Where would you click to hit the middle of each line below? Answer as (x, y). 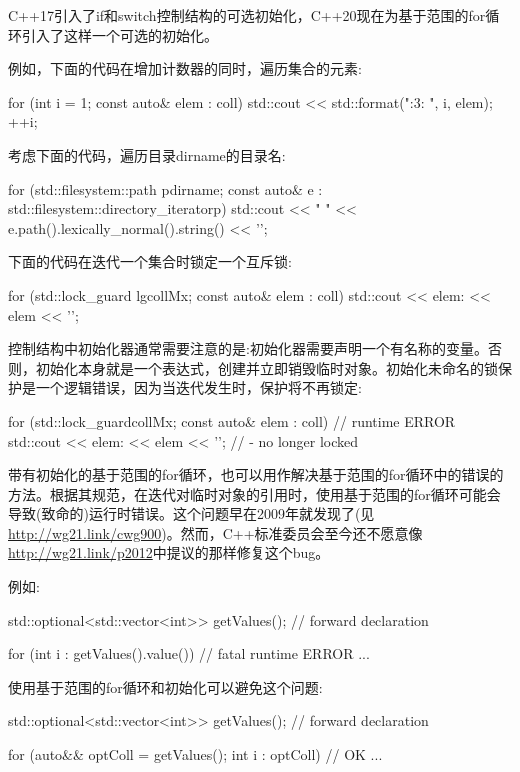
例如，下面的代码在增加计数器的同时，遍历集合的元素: (185, 68)
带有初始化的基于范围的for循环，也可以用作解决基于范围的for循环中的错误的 (256, 474)
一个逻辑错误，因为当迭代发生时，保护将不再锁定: (198, 387)
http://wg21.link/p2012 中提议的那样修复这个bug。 (169, 552)
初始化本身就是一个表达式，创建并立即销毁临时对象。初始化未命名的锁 (266, 367)
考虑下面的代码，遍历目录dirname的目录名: (147, 154)
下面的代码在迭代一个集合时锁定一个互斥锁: (150, 261)
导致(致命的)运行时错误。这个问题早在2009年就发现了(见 (191, 513)
